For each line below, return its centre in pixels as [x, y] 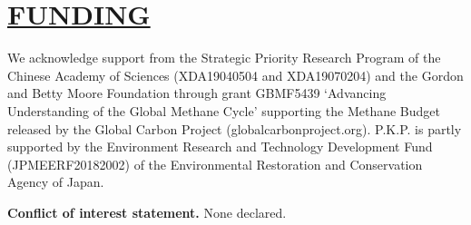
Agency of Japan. [56, 182]
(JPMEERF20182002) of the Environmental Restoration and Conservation [215, 164]
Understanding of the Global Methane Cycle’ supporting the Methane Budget [224, 110]
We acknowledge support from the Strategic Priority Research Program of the [224, 58]
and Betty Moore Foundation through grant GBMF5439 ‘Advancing [197, 93]
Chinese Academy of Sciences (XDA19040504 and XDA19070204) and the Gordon [235, 75]
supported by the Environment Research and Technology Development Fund [220, 147]
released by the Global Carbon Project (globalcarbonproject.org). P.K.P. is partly [235, 128]
